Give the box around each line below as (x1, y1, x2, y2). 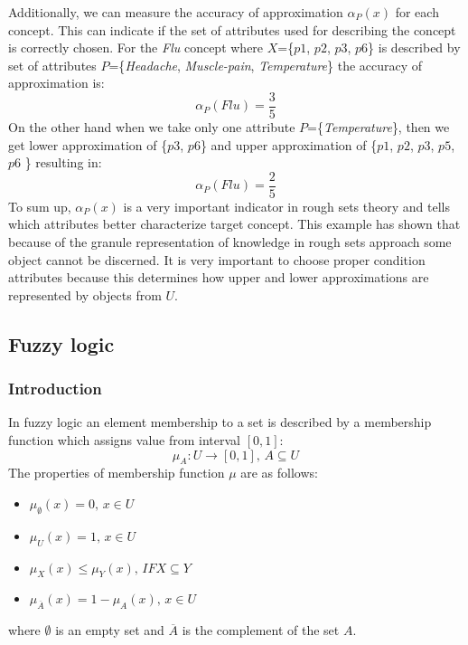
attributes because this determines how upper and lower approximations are (8, 268, 429, 287)
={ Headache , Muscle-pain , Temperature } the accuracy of (108, 55, 423, 74)
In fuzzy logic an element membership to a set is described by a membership (8, 413, 432, 432)
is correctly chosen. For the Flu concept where (8, 38, 264, 57)
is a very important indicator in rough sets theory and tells (123, 196, 450, 215)
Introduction (8, 377, 102, 400)
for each (395, 3, 439, 21)
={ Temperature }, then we (307, 118, 450, 137)
